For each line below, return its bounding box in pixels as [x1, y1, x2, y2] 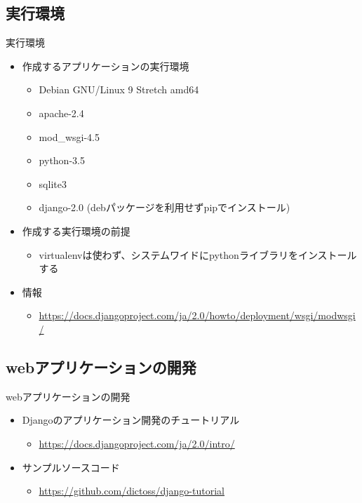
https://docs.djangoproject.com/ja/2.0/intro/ [39, 436, 235, 450]
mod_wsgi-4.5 [39, 129, 100, 144]
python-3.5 [39, 153, 85, 168]
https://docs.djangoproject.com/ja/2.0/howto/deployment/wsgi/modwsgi [39, 308, 356, 323]
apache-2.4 [39, 105, 84, 120]
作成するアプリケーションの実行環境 [22, 58, 189, 73]
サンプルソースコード [22, 460, 120, 474]
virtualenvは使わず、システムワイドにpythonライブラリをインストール [39, 247, 357, 262]
